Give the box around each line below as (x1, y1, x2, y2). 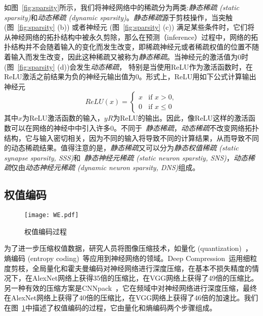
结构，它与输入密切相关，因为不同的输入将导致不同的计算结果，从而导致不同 (4, 132, 259, 143)
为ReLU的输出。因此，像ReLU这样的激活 (113, 113, 248, 123)
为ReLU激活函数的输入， (22, 113, 104, 123)
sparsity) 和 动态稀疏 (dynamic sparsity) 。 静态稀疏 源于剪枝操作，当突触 (4, 12, 233, 22)
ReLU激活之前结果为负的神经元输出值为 (4, 71, 136, 82)
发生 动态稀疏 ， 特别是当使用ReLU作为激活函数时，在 (76, 61, 253, 72)
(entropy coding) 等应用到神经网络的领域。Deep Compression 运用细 (27, 252, 250, 263)
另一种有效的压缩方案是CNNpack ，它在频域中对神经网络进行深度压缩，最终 (4, 282, 257, 293)
